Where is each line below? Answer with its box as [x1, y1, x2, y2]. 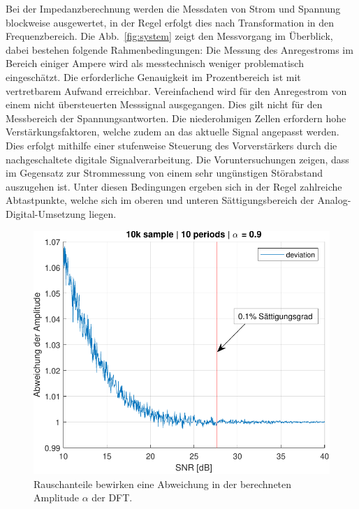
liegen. [89, 206, 117, 221]
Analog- [317, 193, 351, 207]
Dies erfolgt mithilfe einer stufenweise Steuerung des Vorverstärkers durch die [6, 138, 337, 152]
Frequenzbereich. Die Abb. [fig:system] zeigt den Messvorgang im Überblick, [6, 29, 333, 43]
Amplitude [34, 490, 79, 505]
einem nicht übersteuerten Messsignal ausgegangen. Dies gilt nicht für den [6, 97, 323, 112]
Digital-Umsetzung [6, 206, 86, 221]
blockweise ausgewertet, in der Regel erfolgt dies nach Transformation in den [6, 15, 335, 29]
